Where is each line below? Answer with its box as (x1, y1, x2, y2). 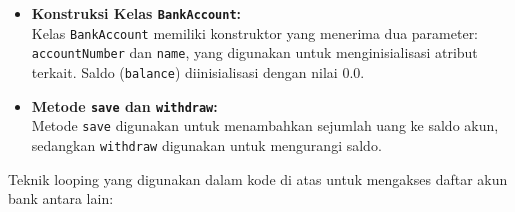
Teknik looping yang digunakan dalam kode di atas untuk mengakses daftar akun (8, 168, 508, 189)
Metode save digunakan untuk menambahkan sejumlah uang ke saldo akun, (31, 115, 499, 136)
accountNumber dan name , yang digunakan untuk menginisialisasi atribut (31, 42, 478, 63)
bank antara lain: (8, 188, 114, 209)
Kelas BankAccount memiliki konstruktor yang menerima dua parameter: (31, 22, 479, 43)
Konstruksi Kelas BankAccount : (31, 3, 242, 23)
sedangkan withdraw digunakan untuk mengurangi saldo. (31, 134, 382, 155)
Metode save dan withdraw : (31, 95, 218, 116)
